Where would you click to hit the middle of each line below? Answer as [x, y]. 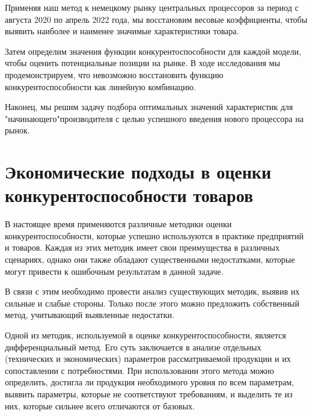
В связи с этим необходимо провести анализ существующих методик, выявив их [152, 291]
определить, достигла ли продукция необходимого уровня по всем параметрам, [149, 382]
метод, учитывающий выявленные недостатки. [90, 315]
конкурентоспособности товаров [129, 195]
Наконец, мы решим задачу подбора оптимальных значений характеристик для [149, 107]
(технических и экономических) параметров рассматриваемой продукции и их [148, 359]
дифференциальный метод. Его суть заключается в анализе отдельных [133, 347]
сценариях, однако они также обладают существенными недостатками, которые [150, 259]
